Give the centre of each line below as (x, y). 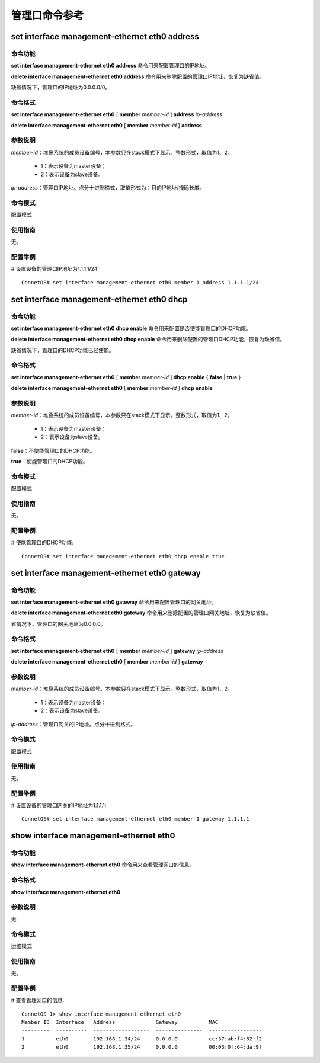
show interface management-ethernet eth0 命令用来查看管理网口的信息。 (103, 865)
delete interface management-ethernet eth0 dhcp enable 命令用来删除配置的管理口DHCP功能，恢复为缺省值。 (148, 339)
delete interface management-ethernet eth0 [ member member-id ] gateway (107, 662)
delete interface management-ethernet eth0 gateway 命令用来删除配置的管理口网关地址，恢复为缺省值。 (141, 613)
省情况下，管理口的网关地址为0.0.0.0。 (58, 624)
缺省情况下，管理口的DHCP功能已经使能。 (63, 350)
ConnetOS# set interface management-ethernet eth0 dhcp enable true (123, 556)
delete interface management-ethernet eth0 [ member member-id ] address (107, 125)
